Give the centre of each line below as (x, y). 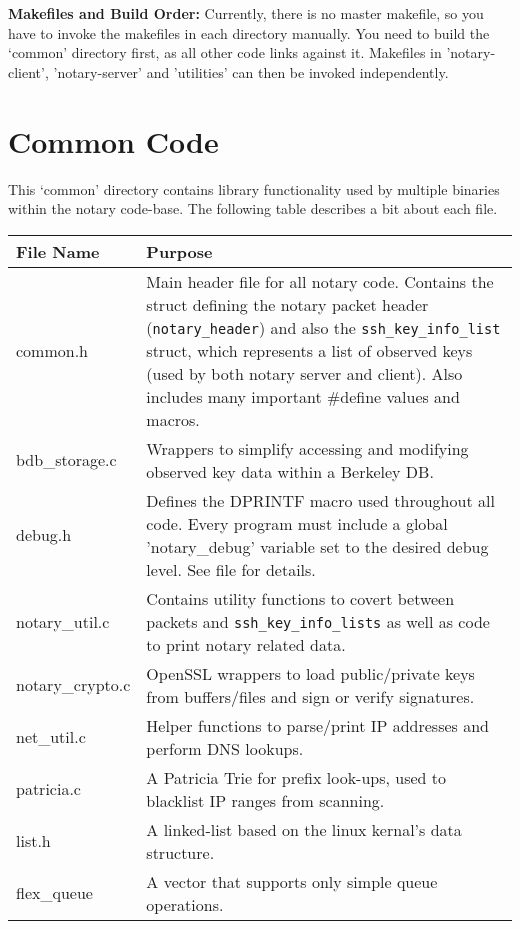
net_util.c (51, 737)
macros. (173, 419)
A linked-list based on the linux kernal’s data (304, 829)
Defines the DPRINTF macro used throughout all (320, 500)
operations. (185, 904)
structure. (180, 852)
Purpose (179, 251)
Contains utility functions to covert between (300, 598)
